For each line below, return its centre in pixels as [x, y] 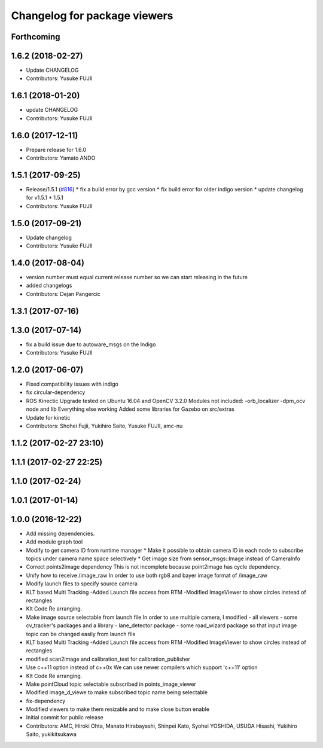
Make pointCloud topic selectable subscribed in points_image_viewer [111, 684]
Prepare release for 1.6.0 [56, 149]
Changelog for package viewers [92, 16]
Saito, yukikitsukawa [51, 734]
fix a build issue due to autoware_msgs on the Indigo [91, 344]
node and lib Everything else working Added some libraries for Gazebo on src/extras [130, 409]
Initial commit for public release [65, 718]
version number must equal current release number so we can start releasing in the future [137, 277]
